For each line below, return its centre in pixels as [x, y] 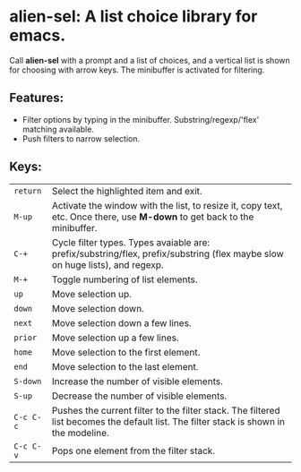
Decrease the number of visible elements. [139, 396]
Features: [37, 98]
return [28, 191]
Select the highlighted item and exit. [127, 191]
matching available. [58, 129]
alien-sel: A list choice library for [133, 17]
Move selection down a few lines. [121, 322]
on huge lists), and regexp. [107, 264]
